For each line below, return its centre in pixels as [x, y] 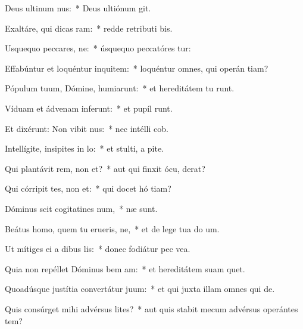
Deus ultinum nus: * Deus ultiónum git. [78, 8]
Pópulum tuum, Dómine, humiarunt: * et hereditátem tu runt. [120, 88]
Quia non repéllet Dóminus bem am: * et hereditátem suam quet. [125, 268]
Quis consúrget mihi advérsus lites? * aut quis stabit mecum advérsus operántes [151, 308]
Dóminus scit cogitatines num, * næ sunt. [81, 208]
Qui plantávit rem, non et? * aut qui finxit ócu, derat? [105, 168]
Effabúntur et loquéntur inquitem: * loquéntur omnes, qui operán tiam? [137, 68]
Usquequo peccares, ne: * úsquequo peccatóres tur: [98, 48]
